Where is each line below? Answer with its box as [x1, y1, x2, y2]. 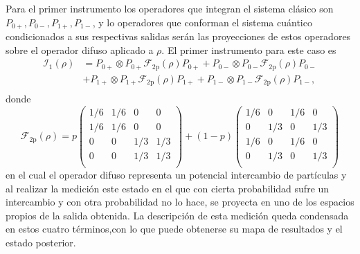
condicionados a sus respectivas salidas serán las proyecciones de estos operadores [6, 29, 351, 44]
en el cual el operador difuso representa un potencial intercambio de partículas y [6, 167, 347, 182]
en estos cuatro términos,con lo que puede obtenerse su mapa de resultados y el [6, 221, 343, 236]
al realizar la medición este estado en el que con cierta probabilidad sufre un [6, 181, 330, 195]
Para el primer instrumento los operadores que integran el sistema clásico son [6, 1, 334, 15]
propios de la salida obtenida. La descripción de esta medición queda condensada [6, 208, 349, 222]
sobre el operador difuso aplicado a [6, 42, 154, 57]
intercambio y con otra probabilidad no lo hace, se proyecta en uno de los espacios [6, 194, 354, 209]
